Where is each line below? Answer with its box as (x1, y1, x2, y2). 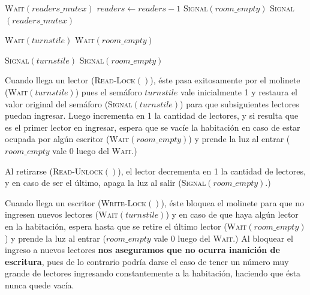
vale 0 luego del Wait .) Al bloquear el (154, 231, 293, 244)
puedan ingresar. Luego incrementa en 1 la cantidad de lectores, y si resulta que (5, 109, 299, 122)
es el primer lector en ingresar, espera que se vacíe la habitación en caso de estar (5, 121, 300, 133)
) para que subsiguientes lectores (180, 97, 299, 110)
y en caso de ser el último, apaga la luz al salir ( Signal (5, 176, 206, 189)
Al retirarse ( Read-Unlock (5, 164, 103, 177)
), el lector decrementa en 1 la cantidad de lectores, (118, 164, 306, 177)
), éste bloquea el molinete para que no (161, 196, 304, 209)
